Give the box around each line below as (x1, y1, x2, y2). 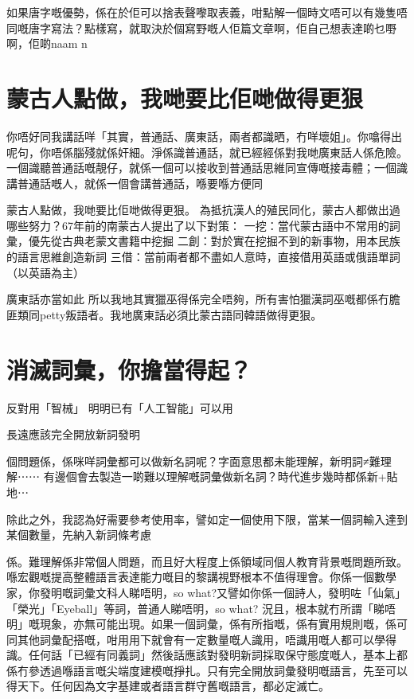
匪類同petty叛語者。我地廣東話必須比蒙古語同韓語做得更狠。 (6, 306, 322, 322)
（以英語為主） (6, 264, 84, 280)
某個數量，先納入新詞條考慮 (6, 526, 151, 543)
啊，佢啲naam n (6, 35, 88, 52)
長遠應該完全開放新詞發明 (6, 426, 140, 443)
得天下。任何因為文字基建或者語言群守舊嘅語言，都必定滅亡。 (6, 678, 330, 694)
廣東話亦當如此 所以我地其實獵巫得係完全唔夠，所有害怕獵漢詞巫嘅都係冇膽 (6, 291, 400, 307)
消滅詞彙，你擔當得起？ (6, 353, 252, 385)
